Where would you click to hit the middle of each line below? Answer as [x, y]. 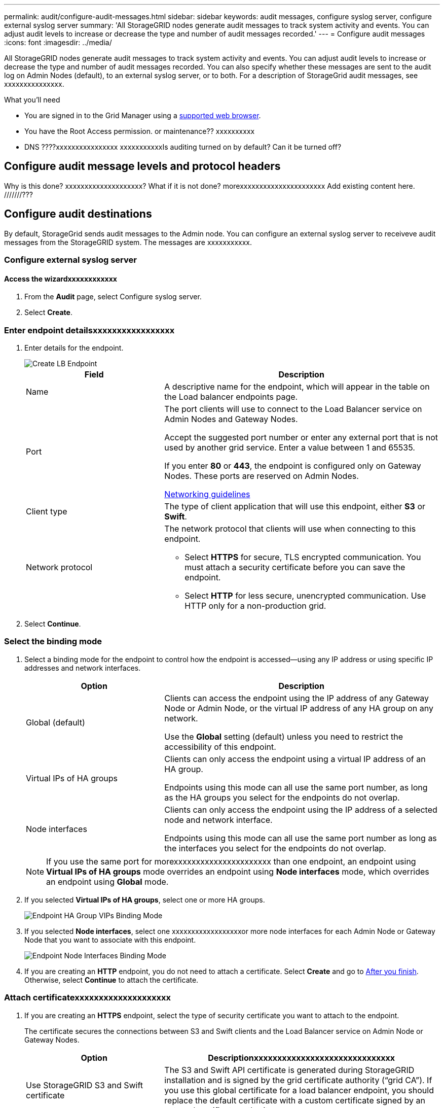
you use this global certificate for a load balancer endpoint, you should [299, 1090]
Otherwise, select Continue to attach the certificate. [112, 980]
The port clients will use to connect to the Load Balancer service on [293, 409]
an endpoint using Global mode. [107, 881]
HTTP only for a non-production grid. [255, 606]
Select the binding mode [53, 642]
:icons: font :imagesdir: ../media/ [58, 42]
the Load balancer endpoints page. [231, 397]
